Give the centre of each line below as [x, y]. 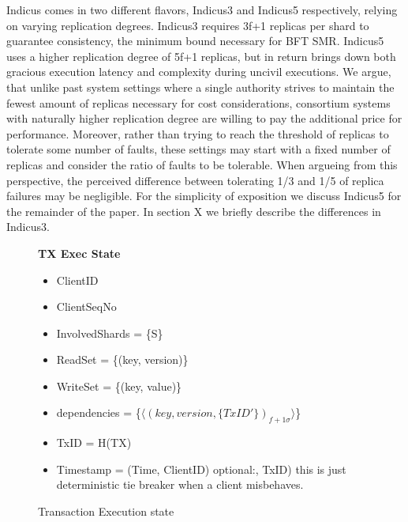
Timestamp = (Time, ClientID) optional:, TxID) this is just [201, 469]
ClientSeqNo [86, 306]
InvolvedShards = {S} [110, 333]
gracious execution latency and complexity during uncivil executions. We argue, [199, 72]
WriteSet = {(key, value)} [119, 386]
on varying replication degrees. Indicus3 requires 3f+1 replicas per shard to [188, 25]
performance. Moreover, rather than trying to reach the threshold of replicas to [198, 133]
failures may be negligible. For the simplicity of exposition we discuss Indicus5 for [204, 196]
